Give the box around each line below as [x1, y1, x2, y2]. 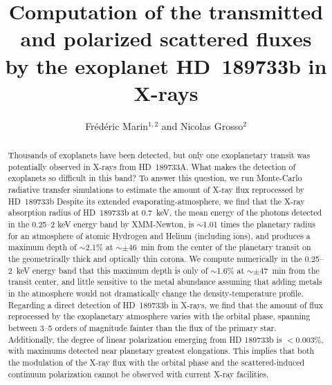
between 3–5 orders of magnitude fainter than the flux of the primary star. [8, 321, 277, 333]
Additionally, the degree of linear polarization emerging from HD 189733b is [8, 333, 282, 345]
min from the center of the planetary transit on [140, 241, 311, 253]
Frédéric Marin [85, 118, 149, 133]
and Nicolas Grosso [161, 118, 243, 133]
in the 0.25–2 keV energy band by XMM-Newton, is [8, 218, 194, 230]
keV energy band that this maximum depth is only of [16, 264, 208, 276]
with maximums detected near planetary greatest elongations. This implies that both [8, 345, 315, 357]
